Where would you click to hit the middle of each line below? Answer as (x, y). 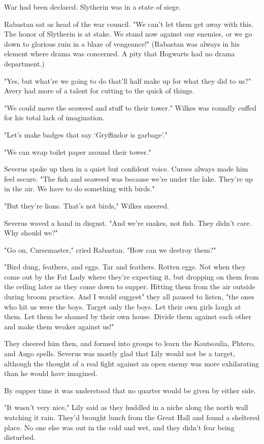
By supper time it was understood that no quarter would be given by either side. (130, 390)
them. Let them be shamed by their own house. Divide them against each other (128, 316)
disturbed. (20, 437)
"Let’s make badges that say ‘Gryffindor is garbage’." (86, 134)
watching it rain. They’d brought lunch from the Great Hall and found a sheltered (132, 417)
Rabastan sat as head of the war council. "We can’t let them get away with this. (129, 24)
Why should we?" (31, 233)
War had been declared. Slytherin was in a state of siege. (93, 7)
